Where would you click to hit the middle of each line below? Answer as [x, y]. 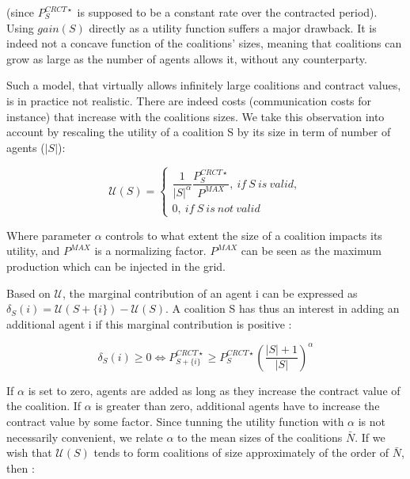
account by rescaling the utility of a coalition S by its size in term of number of [199, 132]
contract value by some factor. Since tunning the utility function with [175, 422]
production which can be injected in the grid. [116, 266]
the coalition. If [44, 406]
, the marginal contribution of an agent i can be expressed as [210, 293]
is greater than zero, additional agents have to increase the [237, 406]
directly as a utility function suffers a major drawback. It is [233, 27]
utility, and [33, 251]
